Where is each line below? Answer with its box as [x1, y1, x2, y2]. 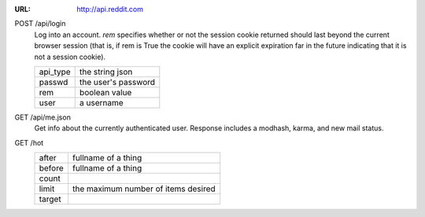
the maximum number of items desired [72, 183, 216, 194]
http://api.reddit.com [76, 5, 143, 13]
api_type [39, 66, 71, 77]
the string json [79, 66, 133, 77]
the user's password [79, 76, 156, 87]
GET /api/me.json [14, 112, 71, 122]
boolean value [79, 86, 132, 97]
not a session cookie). [34, 52, 106, 61]
